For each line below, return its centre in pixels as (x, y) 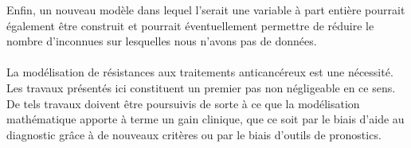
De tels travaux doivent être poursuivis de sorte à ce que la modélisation (183, 103)
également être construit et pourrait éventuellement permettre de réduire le (190, 25)
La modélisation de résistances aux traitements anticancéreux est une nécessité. (200, 72)
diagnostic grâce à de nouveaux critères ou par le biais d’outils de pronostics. (194, 134)
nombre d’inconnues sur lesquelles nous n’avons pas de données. (162, 41)
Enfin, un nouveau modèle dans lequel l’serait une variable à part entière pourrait (206, 10)
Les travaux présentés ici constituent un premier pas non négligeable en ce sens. (201, 87)
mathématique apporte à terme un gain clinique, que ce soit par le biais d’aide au (205, 119)
